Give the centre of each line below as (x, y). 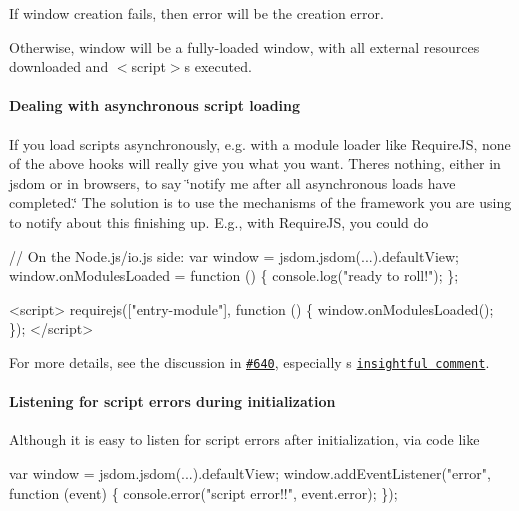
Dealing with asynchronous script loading (155, 105)
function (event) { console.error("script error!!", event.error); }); (203, 492)
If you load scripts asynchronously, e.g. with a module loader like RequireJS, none (260, 143)
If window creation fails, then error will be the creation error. (196, 13)
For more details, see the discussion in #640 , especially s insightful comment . (249, 361)
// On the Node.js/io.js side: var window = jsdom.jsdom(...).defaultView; (234, 255)
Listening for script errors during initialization (172, 401)
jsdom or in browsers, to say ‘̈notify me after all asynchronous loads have (232, 182)
